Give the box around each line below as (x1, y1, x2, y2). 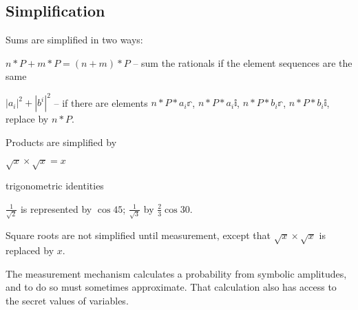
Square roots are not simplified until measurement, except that (6, 227, 271, 242)
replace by (6, 112, 49, 126)
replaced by (6, 243, 54, 258)
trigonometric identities (6, 178, 104, 193)
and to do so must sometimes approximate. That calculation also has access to (6, 280, 337, 294)
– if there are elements (54, 95, 148, 110)
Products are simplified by (6, 135, 117, 149)
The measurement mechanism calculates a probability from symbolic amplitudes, (6, 266, 347, 280)
